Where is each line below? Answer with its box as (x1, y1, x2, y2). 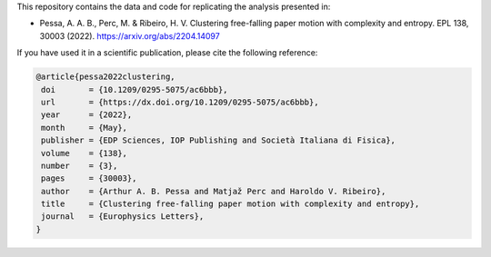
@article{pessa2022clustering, (35, 72, 176, 82)
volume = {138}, (41, 148, 127, 158)
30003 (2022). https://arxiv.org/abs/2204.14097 (39, 30, 220, 41)
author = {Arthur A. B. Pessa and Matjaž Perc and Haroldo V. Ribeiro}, (41, 186, 386, 196)
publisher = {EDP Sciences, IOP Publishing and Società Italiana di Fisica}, (41, 135, 396, 145)
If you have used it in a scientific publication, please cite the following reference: (16, 47, 318, 58)
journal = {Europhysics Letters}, (41, 212, 205, 222)
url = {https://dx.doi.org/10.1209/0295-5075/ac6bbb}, (41, 96, 319, 107)
